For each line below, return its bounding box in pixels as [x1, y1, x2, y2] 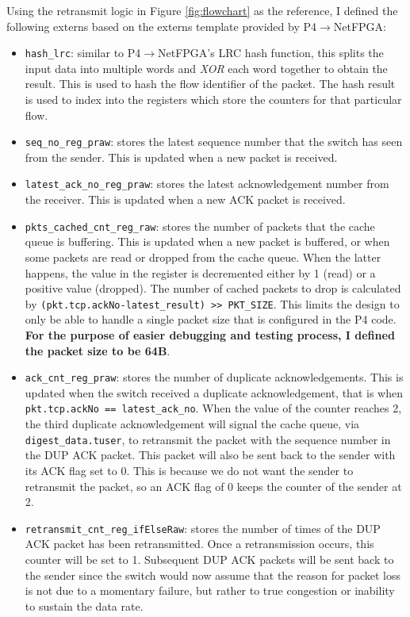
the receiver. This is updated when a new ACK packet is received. [25, 191, 346, 208]
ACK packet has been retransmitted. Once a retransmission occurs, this [25, 535, 374, 552]
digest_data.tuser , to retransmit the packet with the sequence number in [25, 431, 391, 447]
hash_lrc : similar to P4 [25, 44, 141, 61]
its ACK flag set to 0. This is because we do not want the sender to [25, 462, 354, 478]
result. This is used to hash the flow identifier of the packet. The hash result [25, 75, 396, 92]
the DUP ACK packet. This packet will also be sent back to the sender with [25, 446, 396, 463]
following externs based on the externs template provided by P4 [6, 17, 316, 34]
